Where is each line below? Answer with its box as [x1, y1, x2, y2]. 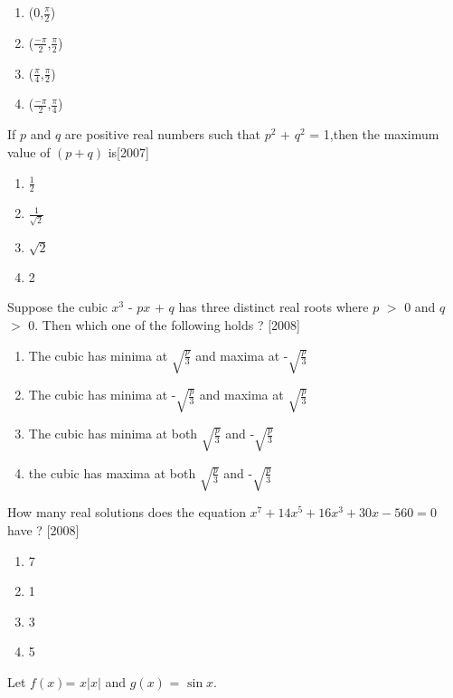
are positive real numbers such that [64, 125, 261, 144]
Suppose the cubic [7, 297, 108, 316]
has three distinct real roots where [178, 297, 369, 316]
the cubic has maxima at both [28, 463, 196, 482]
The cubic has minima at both [28, 424, 198, 443]
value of [7, 142, 51, 161]
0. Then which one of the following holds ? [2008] [28, 315, 301, 334]
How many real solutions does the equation [7, 503, 246, 522]
